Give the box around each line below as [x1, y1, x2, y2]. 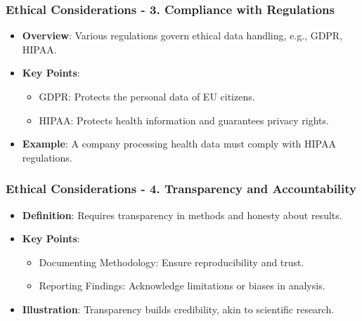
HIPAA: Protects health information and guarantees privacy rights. [39, 112, 329, 127]
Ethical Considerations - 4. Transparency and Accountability [6, 180, 357, 197]
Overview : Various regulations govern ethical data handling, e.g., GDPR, [22, 28, 343, 43]
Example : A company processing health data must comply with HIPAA [22, 136, 336, 151]
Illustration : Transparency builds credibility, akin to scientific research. [22, 301, 335, 316]
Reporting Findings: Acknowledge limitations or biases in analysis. [39, 278, 325, 293]
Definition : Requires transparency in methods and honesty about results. [22, 207, 342, 222]
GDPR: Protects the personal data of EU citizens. [39, 89, 255, 103]
